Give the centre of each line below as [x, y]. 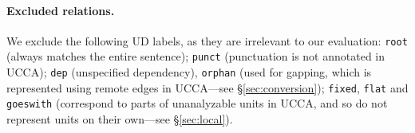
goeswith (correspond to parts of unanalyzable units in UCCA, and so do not [197, 103]
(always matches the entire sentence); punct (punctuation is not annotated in [196, 56]
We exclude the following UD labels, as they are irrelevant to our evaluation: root [207, 40]
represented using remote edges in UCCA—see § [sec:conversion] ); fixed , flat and [207, 87]
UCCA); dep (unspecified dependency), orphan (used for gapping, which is [189, 72]
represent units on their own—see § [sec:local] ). [120, 119]
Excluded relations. [61, 10]
